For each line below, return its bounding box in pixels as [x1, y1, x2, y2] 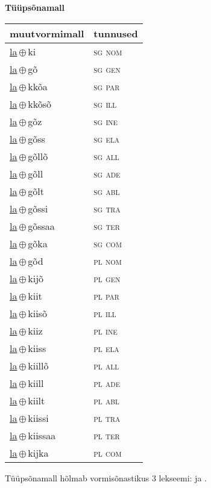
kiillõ [28, 358, 49, 372]
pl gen [93, 271, 121, 285]
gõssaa [28, 218, 55, 233]
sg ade [93, 166, 121, 181]
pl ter [93, 428, 120, 442]
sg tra [93, 201, 121, 215]
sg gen [93, 61, 121, 76]
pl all [93, 358, 119, 372]
